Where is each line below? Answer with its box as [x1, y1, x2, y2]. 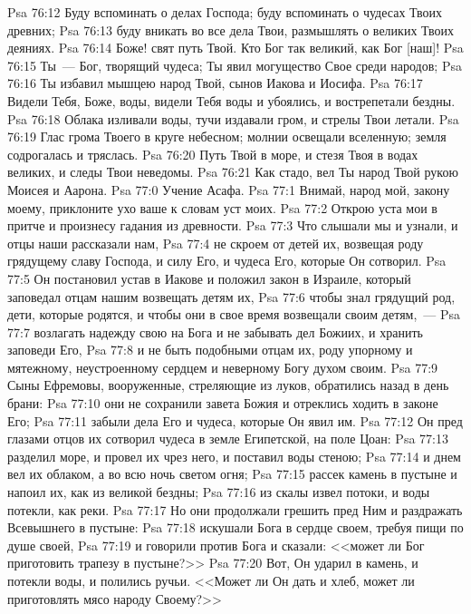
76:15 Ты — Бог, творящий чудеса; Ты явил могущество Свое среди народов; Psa [7, 55, 462, 74]
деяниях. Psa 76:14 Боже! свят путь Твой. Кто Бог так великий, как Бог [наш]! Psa [7, 38, 464, 57]
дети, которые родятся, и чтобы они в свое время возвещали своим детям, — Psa [7, 305, 461, 324]
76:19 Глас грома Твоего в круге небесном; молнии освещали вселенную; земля [7, 127, 447, 146]
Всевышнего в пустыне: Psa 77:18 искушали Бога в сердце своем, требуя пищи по [7, 518, 464, 537]
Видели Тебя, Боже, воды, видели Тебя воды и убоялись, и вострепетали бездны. [7, 91, 456, 110]
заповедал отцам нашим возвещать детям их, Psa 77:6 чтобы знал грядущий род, [7, 287, 456, 306]
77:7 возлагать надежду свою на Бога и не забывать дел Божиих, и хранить [7, 322, 423, 341]
